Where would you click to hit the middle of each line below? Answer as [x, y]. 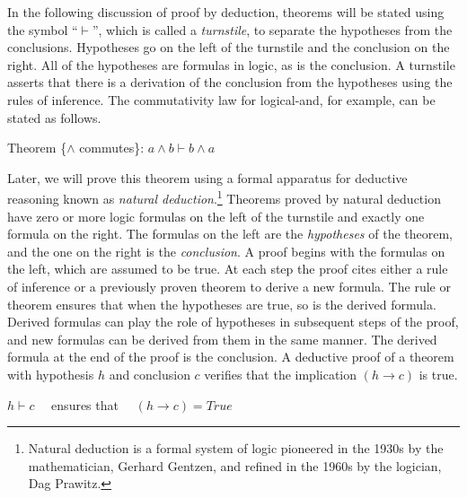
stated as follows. [54, 117]
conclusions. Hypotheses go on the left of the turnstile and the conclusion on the [229, 47]
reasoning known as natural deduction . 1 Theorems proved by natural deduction [224, 197]
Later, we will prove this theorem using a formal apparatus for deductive [207, 177]
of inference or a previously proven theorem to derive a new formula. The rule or [229, 286]
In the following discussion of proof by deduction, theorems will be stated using [226, 12]
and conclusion [150, 374]
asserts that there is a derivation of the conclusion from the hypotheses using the [230, 82]
